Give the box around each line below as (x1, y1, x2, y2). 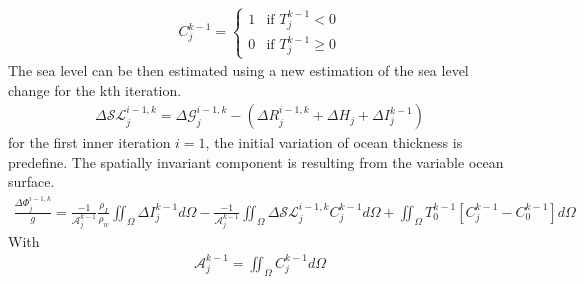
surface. (8, 171, 55, 192)
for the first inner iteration (8, 132, 171, 153)
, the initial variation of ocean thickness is (205, 132, 463, 153)
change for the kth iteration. (8, 79, 182, 100)
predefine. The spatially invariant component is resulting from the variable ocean (8, 151, 504, 172)
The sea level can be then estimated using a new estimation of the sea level (8, 60, 469, 81)
